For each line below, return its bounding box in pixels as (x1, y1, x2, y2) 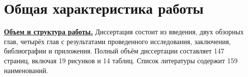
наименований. (4, 65, 48, 75)
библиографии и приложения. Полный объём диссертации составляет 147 (4, 46, 224, 56)
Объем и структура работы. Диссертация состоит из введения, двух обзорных (4, 26, 244, 37)
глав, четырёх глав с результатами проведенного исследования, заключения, (4, 36, 231, 46)
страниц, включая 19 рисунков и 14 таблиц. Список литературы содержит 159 (4, 55, 238, 65)
